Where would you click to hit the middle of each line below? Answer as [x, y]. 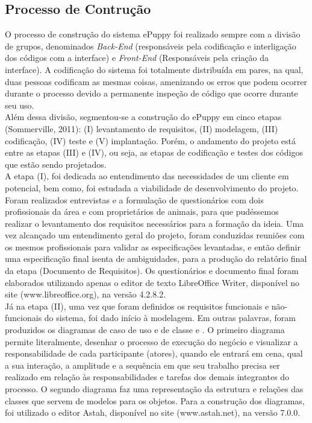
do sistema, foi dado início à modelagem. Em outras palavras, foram [170, 318]
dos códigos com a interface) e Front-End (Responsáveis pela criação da [137, 58]
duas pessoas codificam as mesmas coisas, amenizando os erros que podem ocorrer [156, 81]
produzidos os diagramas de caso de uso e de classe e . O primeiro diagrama [145, 330]
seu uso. [20, 105]
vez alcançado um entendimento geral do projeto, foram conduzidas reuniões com [155, 235]
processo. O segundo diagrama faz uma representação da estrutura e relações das [154, 389]
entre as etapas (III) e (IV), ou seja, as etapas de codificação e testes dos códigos [154, 152]
